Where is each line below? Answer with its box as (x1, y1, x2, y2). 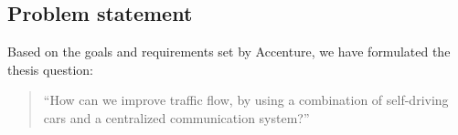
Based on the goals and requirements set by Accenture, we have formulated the (7, 42, 451, 61)
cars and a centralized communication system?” (43, 108, 310, 127)
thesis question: (7, 59, 93, 78)
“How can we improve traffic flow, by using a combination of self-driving (43, 90, 449, 109)
